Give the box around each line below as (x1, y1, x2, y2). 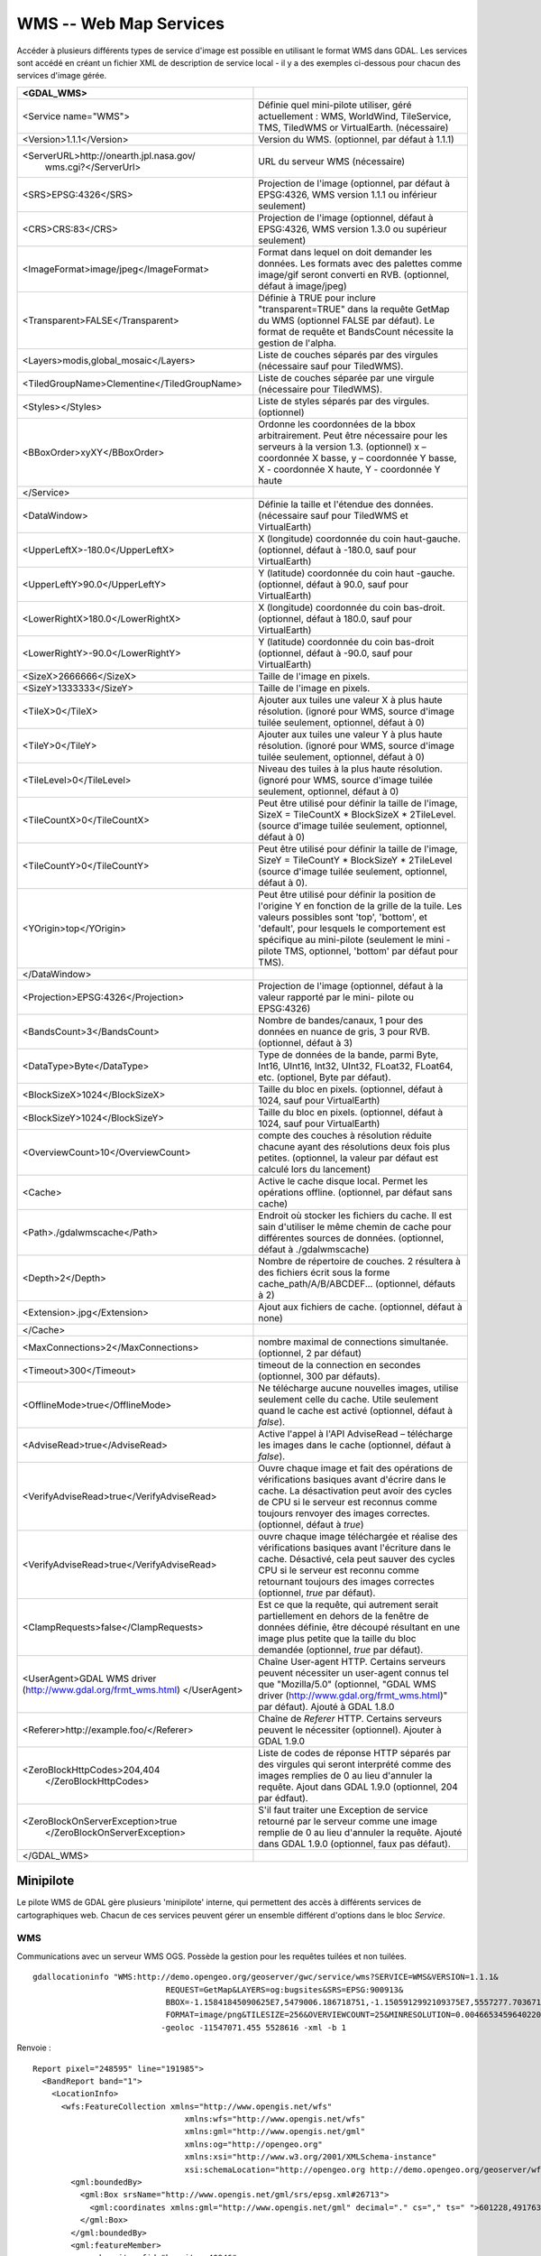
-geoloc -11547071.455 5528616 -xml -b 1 (160, 2022, 347, 2032)
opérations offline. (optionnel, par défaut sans (258, 1186, 453, 1198)
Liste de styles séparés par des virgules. (258, 394, 430, 407)
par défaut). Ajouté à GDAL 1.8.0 (258, 1700, 395, 1713)
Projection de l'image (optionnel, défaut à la (258, 979, 444, 992)
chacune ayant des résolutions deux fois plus (258, 1140, 451, 1152)
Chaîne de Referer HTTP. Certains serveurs (258, 1712, 442, 1724)
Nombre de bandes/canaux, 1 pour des (258, 1013, 424, 1026)
